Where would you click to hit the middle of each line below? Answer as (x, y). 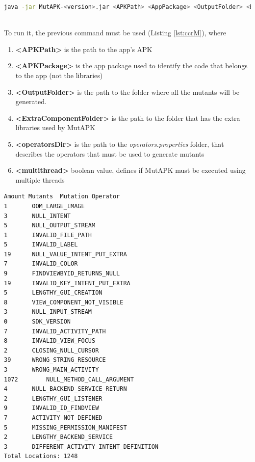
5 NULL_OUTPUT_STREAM (50, 226)
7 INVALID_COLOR (41, 264)
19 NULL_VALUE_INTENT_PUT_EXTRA (65, 254)
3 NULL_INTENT (38, 216)
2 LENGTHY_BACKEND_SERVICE (58, 437)
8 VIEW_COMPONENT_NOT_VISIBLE (64, 302)
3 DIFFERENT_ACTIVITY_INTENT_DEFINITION (81, 447)
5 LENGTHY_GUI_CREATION (53, 293)
